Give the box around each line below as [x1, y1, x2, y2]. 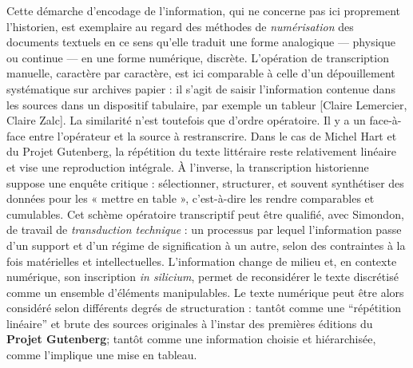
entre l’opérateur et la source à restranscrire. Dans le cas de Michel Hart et [29, 127, 397, 144]
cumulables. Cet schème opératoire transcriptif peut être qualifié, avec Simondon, [6, 205, 404, 222]
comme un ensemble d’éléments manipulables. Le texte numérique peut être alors [6, 283, 404, 300]
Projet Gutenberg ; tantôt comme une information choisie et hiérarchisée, [6, 330, 376, 347]
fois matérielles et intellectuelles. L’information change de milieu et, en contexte [6, 252, 397, 269]
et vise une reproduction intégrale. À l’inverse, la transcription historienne [6, 158, 369, 175]
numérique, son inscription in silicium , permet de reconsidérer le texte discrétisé [6, 268, 399, 285]
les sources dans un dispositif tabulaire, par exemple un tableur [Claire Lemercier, [6, 96, 407, 113]
